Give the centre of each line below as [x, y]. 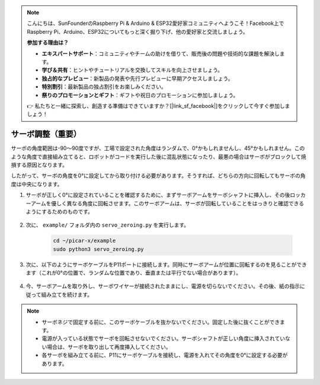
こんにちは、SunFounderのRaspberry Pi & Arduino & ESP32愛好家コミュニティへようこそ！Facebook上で [156, 23]
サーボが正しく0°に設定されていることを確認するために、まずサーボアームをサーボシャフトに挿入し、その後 [158, 195]
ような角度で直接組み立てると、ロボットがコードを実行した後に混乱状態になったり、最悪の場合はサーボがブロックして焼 [159, 157]
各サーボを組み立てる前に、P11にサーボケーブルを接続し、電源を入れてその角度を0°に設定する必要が [165, 355]
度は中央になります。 [37, 184]
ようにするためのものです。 [59, 211]
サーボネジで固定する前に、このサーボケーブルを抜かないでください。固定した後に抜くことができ [161, 322]
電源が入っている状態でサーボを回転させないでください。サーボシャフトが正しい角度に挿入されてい [164, 339]
